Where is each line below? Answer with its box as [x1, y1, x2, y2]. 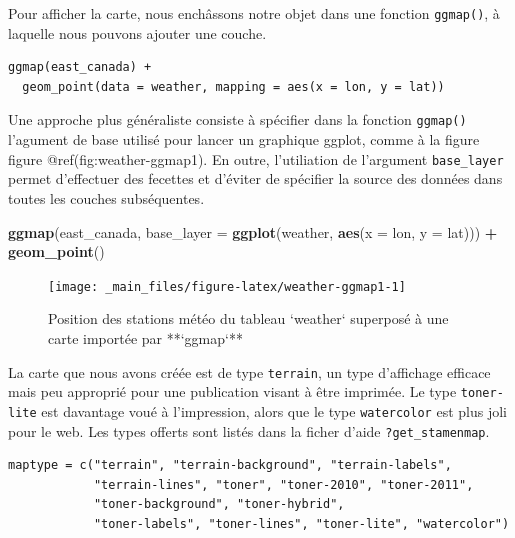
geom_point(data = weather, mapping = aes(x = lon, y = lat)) [22, 79, 445, 94]
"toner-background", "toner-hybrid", [93, 497, 345, 512]
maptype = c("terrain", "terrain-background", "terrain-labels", [8, 458, 452, 473]
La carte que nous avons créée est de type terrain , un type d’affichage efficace [8, 361, 491, 382]
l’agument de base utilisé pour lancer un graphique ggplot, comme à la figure [8, 129, 480, 150]
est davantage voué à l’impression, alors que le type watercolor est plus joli [41, 400, 507, 421]
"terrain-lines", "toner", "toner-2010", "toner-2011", [93, 477, 474, 492]
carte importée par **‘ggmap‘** [48, 327, 243, 348]
